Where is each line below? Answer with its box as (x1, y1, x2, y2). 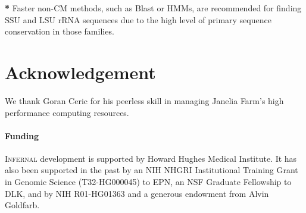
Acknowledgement (5, 59, 156, 84)
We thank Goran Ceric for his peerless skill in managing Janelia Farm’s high (5, 94, 284, 106)
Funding (5, 129, 39, 142)
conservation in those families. (5, 25, 114, 37)
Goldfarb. (5, 199, 40, 211)
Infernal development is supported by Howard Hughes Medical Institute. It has (5, 152, 297, 164)
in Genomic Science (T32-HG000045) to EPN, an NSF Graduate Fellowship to (5, 176, 292, 188)
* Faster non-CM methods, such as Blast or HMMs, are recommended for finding (5, 2, 302, 14)
